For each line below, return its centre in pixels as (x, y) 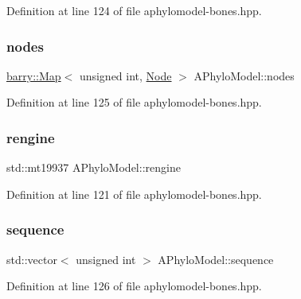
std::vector (32, 259)
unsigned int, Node (125, 75)
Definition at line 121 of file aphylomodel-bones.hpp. (134, 194)
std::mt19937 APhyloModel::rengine (94, 167)
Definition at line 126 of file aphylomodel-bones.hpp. (134, 286)
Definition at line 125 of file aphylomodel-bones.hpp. (134, 102)
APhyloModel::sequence (216, 259)
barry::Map (34, 75)
